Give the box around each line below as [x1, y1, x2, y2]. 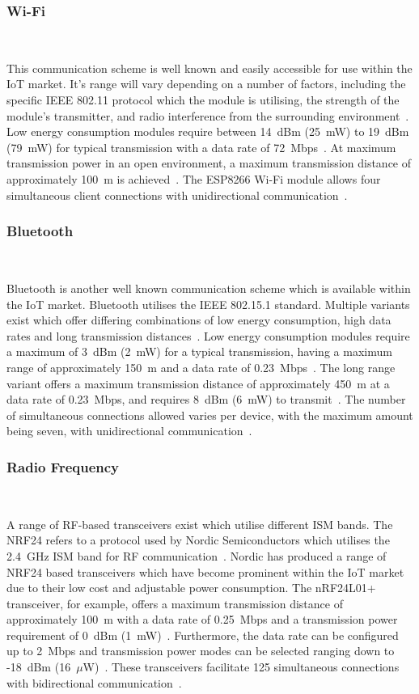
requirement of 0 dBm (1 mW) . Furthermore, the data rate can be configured [6, 626, 399, 643]
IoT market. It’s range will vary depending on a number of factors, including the [6, 75, 406, 92]
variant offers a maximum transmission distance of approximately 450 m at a [6, 375, 390, 391]
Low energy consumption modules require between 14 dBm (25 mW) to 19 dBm [6, 123, 409, 140]
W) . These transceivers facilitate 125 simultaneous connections [83, 658, 400, 675]
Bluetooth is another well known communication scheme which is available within [6, 279, 411, 296]
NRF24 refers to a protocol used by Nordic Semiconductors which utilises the [6, 531, 390, 548]
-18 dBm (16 [6, 658, 71, 675]
